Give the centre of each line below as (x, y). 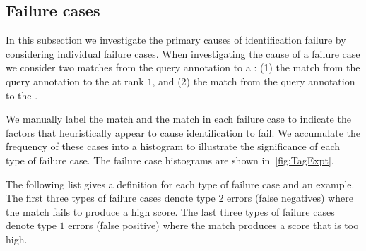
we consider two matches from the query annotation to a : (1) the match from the (183, 67)
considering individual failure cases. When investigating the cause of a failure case (183, 53)
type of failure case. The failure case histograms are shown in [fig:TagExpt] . (170, 160)
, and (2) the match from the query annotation (254, 81)
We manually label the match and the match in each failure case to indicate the (178, 119)
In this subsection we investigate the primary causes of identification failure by (176, 40)
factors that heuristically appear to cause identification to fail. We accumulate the (183, 132)
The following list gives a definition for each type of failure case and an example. (180, 184)
